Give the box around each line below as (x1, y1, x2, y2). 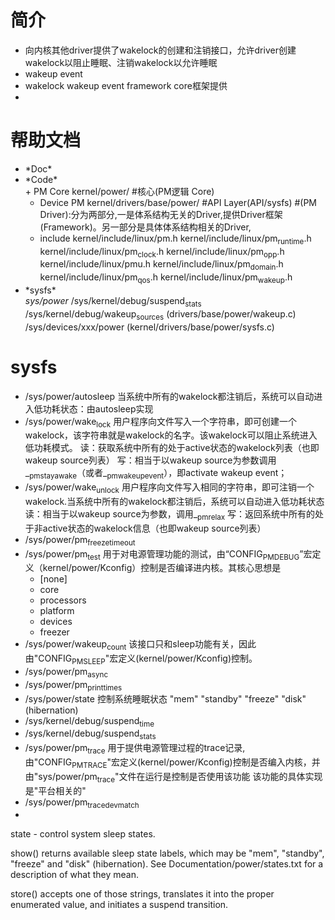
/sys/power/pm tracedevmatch (24, 796, 140, 810)
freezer (39, 626, 70, 638)
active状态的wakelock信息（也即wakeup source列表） (42, 522, 267, 534)
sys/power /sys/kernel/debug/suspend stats (24, 295, 202, 309)
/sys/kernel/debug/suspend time (24, 714, 155, 729)
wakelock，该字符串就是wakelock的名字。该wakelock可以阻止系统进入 (24, 429, 318, 441)
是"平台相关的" (24, 784, 87, 796)
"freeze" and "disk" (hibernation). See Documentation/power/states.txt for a (10, 858, 324, 870)
